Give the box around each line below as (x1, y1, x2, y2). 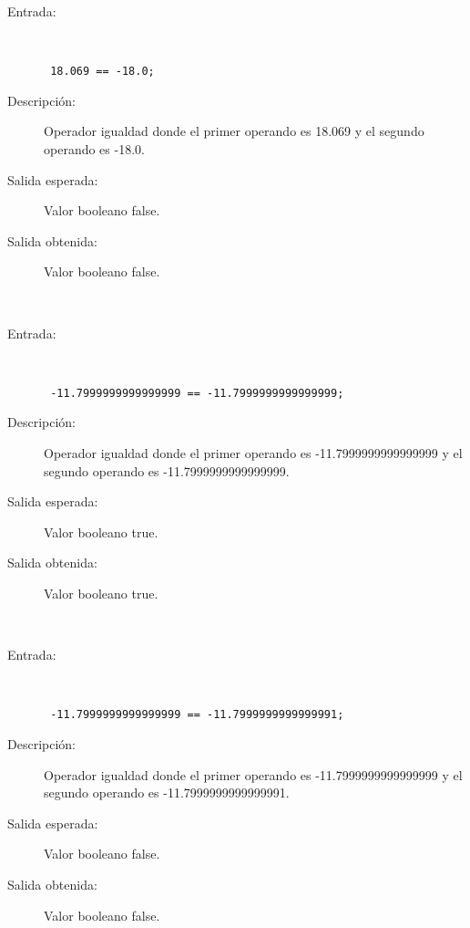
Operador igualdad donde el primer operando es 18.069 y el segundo (44, 121, 424, 141)
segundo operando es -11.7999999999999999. (44, 461, 290, 480)
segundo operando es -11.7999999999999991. (44, 783, 290, 802)
